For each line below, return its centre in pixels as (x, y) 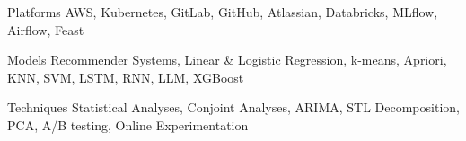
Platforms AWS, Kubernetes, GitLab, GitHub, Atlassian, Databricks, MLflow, (223, 12)
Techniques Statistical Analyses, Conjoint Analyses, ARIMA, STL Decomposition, (233, 107)
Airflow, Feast (46, 29)
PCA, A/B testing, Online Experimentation (128, 124)
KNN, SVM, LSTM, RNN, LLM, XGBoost (126, 77)
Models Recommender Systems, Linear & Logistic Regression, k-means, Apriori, (227, 60)
